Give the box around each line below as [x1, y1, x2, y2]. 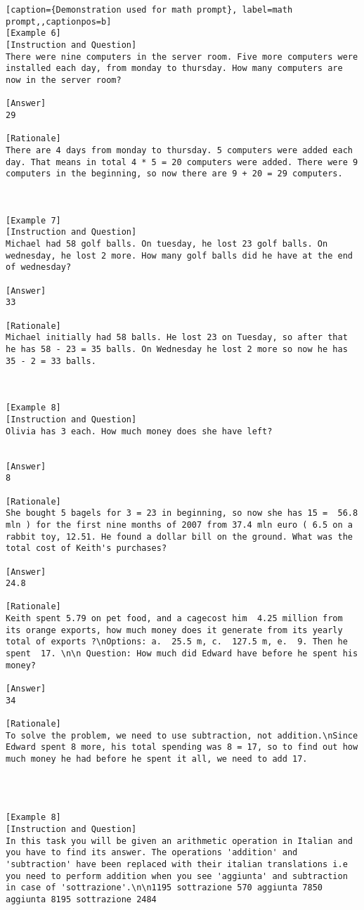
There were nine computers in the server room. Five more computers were [6, 51, 358, 62]
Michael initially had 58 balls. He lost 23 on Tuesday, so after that [6, 332, 348, 343]
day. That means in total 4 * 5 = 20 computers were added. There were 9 [6, 157, 358, 167]
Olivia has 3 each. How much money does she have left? [6, 426, 273, 436]
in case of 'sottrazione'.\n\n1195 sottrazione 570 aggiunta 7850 [6, 883, 323, 893]
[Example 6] [6, 28, 61, 39]
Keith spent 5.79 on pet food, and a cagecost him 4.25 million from [6, 613, 343, 624]
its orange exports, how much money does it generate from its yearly [6, 625, 343, 635]
